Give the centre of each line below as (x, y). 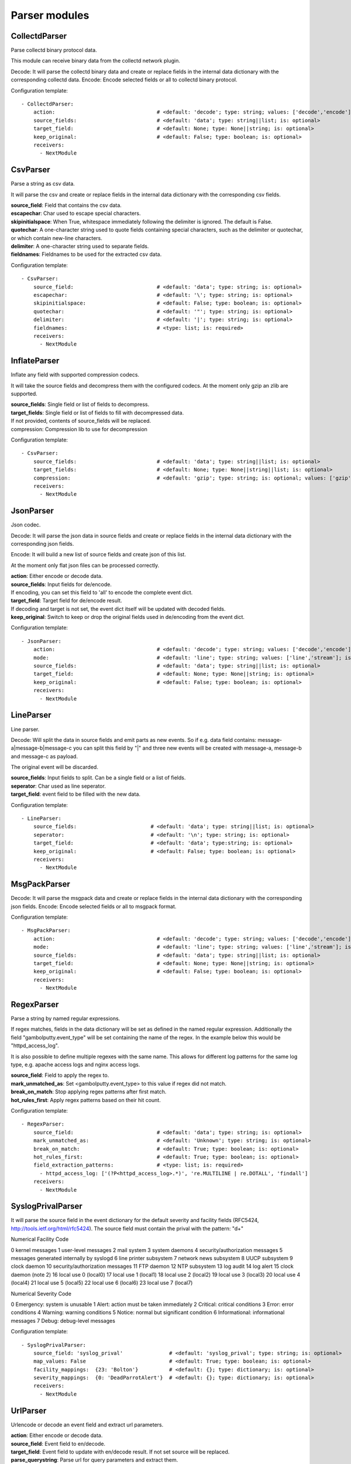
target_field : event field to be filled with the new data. (75, 794)
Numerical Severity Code (41, 1294)
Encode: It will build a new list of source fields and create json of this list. (99, 555)
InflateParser (35, 361)
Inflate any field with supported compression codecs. (75, 375)
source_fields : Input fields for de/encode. (61, 584)
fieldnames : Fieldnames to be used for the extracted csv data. (86, 254)
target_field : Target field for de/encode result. (66, 601)
